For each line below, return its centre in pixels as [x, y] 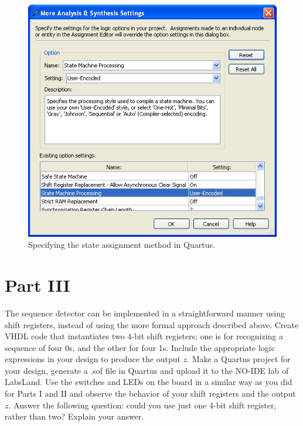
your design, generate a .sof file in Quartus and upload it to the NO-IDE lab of [147, 370]
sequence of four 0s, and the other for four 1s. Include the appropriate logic [140, 347]
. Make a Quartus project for [239, 359]
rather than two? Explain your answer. [74, 416]
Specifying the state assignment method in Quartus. [122, 245]
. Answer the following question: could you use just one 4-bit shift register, [142, 405]
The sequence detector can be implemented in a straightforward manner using [145, 313]
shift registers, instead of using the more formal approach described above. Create [152, 324]
